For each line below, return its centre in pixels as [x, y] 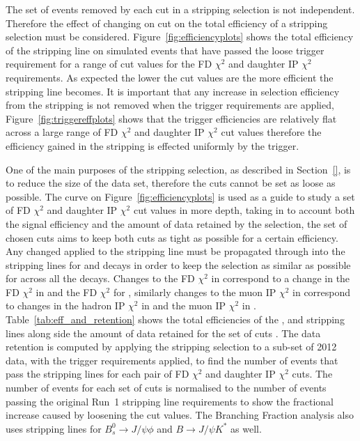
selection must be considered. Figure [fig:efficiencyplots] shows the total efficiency [180, 37]
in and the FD [66, 292]
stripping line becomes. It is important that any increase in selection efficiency [173, 91]
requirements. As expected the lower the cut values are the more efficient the [170, 77]
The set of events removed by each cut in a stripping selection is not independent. [180, 9]
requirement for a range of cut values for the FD [109, 64]
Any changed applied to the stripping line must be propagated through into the [175, 251]
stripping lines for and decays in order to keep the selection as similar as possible [178, 264]
